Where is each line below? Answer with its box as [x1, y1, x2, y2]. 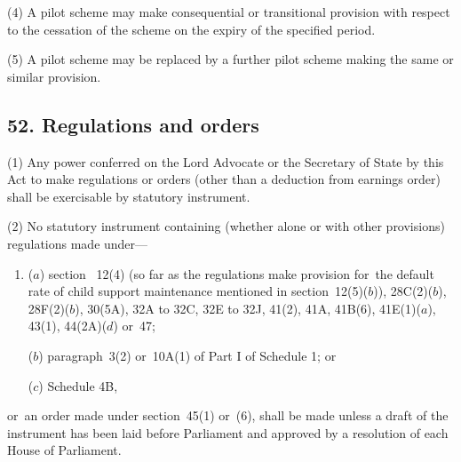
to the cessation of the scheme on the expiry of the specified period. [7, 20, 376, 38]
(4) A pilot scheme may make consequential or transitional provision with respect [7, 3, 450, 20]
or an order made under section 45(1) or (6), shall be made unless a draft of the [7, 406, 449, 425]
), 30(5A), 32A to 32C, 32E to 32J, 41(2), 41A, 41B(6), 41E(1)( [75, 299, 421, 317]
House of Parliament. [7, 441, 122, 459]
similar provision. [7, 67, 101, 85]
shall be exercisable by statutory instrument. [7, 187, 250, 205]
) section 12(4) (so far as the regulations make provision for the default [39, 264, 434, 283]
